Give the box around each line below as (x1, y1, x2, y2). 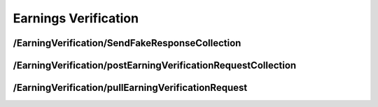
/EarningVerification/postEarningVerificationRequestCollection (13, 59, 297, 71)
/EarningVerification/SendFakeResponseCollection (13, 37, 241, 49)
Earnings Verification (13, 10, 139, 26)
